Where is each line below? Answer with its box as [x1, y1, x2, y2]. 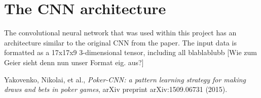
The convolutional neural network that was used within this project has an [4, 27, 237, 38]
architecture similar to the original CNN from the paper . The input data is [4, 37, 237, 47]
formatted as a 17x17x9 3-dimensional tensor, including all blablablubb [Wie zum [4, 47, 257, 58]
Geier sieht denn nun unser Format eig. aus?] [4, 57, 144, 67]
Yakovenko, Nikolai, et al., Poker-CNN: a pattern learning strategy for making [4, 74, 246, 84]
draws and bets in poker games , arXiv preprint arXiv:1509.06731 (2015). [4, 84, 228, 94]
